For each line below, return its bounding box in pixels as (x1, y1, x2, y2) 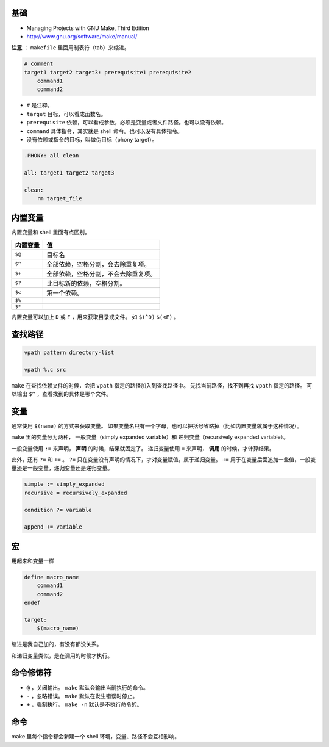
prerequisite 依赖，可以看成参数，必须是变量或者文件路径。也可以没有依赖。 (26, 119, 227, 126)
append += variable (24, 524, 82, 530)
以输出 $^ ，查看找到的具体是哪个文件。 (11, 390, 112, 397)
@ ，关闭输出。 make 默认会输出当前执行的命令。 (26, 684, 149, 691)
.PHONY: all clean (24, 152, 79, 159)
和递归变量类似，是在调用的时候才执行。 (11, 652, 113, 659)
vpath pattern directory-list (24, 348, 115, 356)
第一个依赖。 (46, 289, 83, 297)
